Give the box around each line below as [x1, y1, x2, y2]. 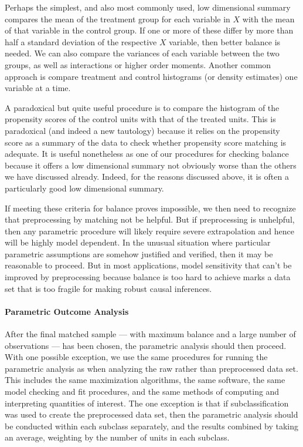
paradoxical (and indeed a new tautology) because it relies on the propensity [5, 124, 280, 136]
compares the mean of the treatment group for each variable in [5, 12, 230, 25]
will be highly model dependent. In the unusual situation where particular [5, 236, 271, 248]
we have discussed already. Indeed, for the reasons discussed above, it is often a [5, 170, 289, 183]
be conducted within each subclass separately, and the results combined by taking [5, 419, 299, 432]
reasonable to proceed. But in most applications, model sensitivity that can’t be [5, 259, 292, 271]
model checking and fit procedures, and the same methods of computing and [5, 385, 280, 398]
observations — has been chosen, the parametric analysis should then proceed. [5, 339, 287, 351]
